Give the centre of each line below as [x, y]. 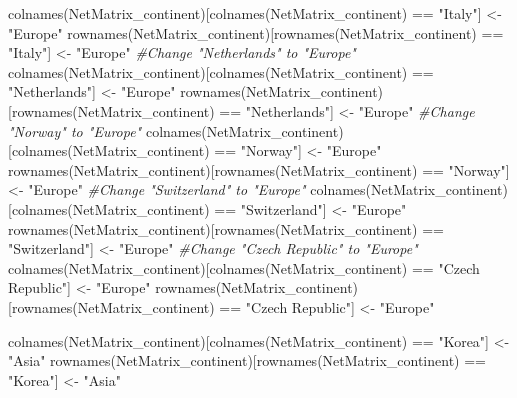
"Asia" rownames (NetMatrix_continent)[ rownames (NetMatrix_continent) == [247, 360]
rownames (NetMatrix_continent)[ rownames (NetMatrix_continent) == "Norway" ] [259, 169]
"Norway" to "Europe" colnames [105, 130]
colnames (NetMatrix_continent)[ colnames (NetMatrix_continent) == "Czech [244, 267]
